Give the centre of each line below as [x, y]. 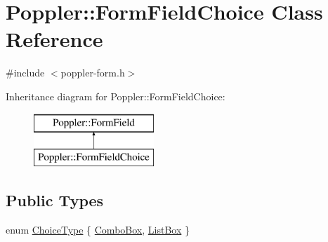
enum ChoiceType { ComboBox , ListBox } [98, 229]
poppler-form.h [93, 73]
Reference [54, 39]
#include [25, 73]
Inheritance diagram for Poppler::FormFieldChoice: [116, 96]
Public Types [55, 200]
